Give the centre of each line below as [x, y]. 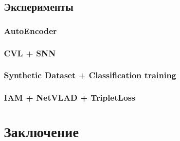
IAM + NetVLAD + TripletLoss [70, 97]
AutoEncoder [30, 30]
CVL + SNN [30, 53]
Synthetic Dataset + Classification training [90, 75]
